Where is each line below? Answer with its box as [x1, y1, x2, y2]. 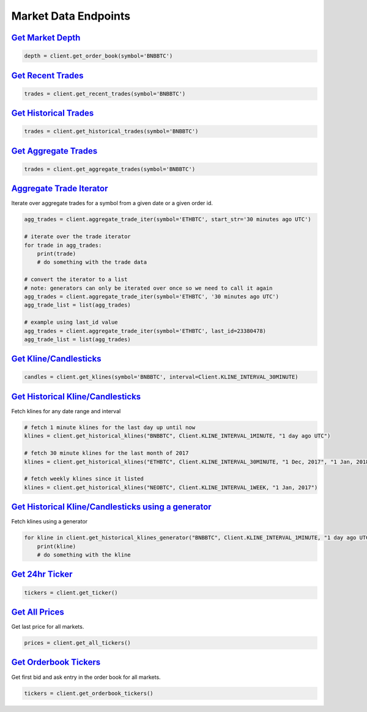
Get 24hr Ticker [11, 569, 73, 580]
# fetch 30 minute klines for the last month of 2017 [24, 450, 189, 457]
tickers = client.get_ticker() [24, 589, 119, 596]
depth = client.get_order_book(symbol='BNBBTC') [24, 53, 173, 59]
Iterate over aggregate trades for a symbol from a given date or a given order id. [11, 200, 213, 207]
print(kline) [37, 542, 76, 550]
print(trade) [37, 250, 76, 257]
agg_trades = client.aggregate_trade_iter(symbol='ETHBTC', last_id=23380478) [24, 328, 266, 334]
